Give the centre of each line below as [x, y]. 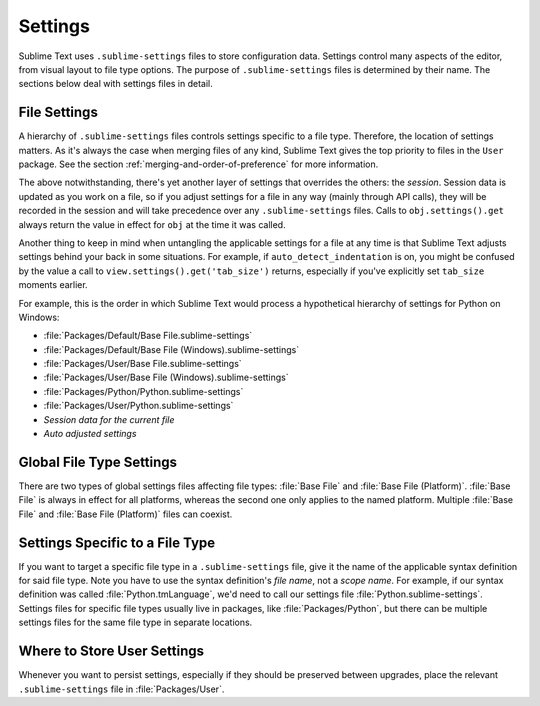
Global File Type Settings [98, 461]
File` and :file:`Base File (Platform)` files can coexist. [125, 514]
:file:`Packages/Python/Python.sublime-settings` [143, 391]
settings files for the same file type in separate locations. [135, 622]
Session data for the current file [109, 419]
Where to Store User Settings [111, 651]
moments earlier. [53, 285]
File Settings [58, 112]
